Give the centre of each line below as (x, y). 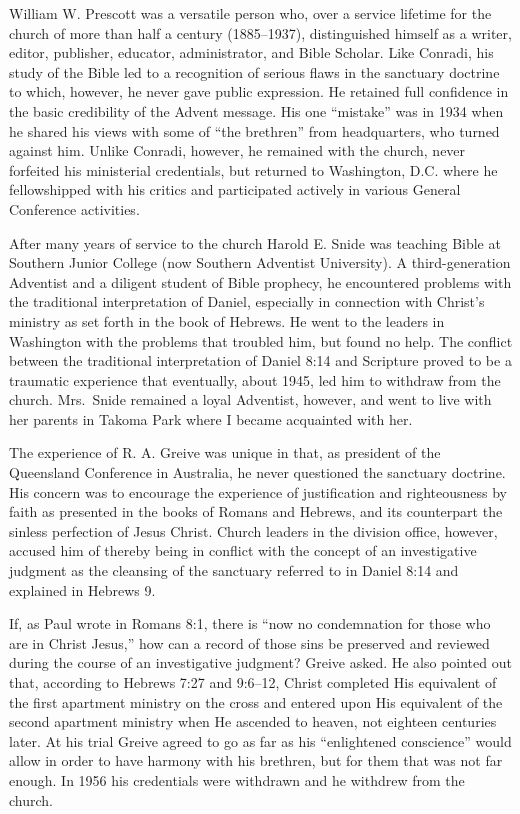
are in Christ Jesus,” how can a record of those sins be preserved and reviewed (249, 642)
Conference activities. (74, 208)
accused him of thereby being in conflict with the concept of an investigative (243, 550)
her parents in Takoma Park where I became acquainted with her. (211, 418)
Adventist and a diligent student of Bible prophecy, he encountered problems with (260, 281)
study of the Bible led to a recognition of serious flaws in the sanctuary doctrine (254, 71)
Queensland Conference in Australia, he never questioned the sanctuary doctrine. (257, 472)
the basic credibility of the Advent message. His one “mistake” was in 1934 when (256, 110)
